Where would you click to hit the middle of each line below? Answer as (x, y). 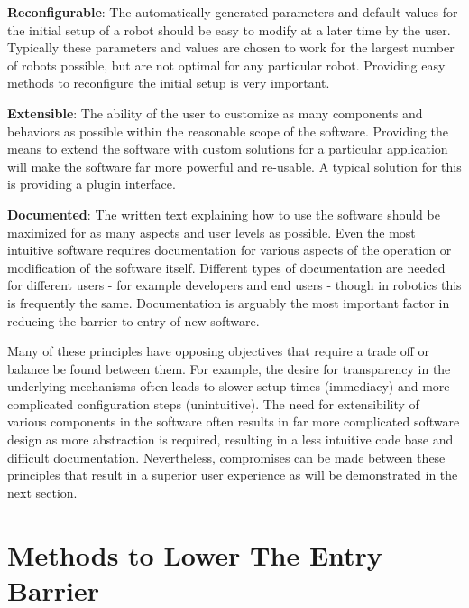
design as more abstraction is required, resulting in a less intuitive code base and (230, 440)
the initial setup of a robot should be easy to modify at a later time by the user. (229, 29)
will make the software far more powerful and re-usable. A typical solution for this (234, 166)
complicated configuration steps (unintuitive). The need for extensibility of (213, 403)
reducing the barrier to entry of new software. (133, 320)
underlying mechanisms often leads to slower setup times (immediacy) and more (229, 386)
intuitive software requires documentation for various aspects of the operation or (230, 250)
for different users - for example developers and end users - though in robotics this (234, 285)
